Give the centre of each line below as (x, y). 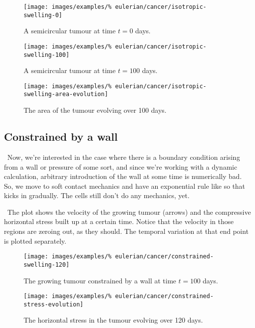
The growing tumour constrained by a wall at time (100, 280)
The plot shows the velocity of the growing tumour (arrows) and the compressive (129, 212)
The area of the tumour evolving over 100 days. (95, 110)
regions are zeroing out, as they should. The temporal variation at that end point (126, 231)
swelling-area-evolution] (66, 94)
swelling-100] (47, 55)
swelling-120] (47, 265)
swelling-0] (43, 15)
